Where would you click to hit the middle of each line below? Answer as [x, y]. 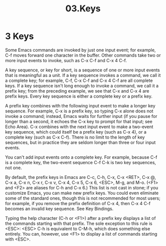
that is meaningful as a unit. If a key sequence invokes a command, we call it [83, 75]
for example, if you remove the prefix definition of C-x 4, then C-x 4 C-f [78, 203]
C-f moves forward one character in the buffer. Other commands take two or [83, 55]
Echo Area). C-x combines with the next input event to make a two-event [79, 127]
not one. [14, 168]
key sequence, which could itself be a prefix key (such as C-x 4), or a [76, 132]
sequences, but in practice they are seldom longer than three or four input [81, 142]
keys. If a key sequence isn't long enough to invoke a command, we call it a [82, 86]
